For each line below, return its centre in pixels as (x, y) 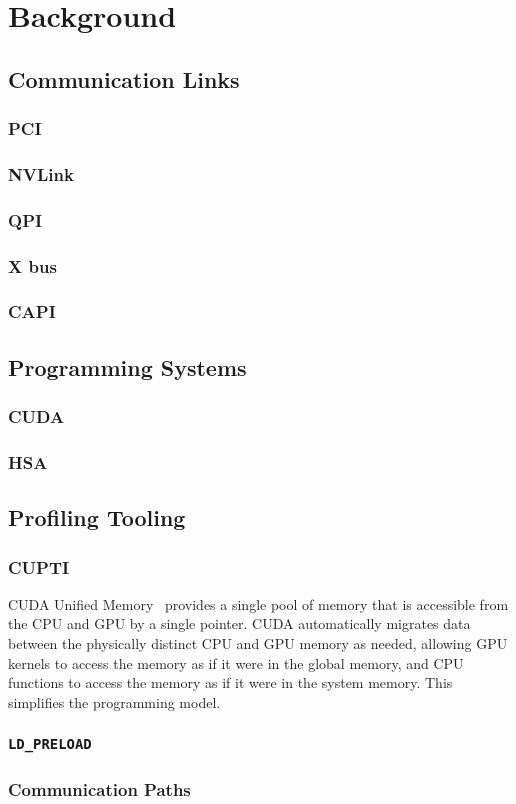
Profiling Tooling (97, 517)
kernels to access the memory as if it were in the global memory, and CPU (236, 662)
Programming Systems (127, 366)
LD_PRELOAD (50, 744)
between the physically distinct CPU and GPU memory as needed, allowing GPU (258, 643)
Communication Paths (99, 788)
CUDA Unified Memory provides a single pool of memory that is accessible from (258, 603)
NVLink (41, 173)
